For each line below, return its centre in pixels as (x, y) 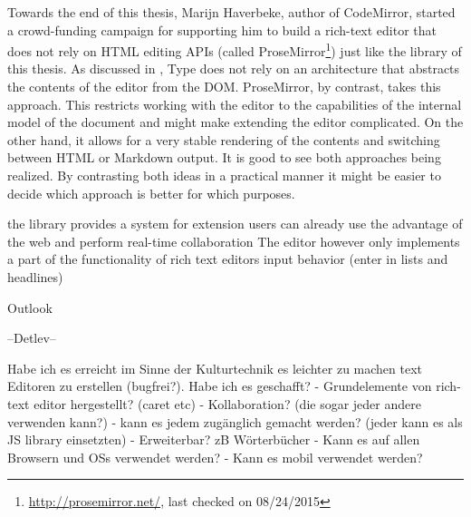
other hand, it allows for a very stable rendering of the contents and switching (224, 139)
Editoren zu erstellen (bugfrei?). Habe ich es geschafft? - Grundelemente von (220, 386)
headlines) (35, 276)
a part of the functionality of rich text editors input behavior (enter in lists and (228, 259)
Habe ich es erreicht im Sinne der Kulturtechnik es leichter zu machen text (215, 368)
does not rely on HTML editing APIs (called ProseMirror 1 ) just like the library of (235, 49)
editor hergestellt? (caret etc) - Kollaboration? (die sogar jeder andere (227, 403)
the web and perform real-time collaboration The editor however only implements (234, 241)
